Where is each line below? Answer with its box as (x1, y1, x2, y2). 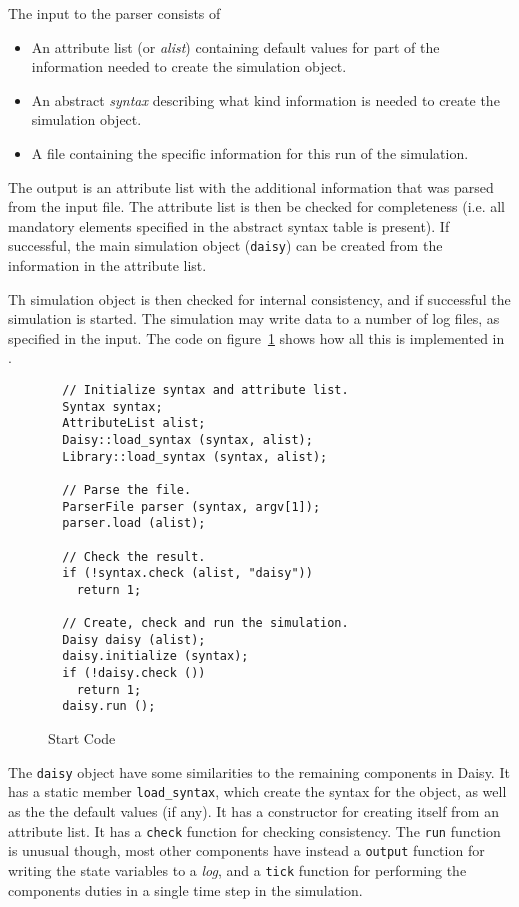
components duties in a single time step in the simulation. (8, 879, 363, 900)
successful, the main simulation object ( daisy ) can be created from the (8, 235, 443, 256)
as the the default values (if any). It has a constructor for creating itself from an (8, 801, 499, 821)
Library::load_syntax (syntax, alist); (62, 449, 328, 464)
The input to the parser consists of (8, 3, 221, 23)
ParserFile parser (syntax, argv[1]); (62, 499, 321, 514)
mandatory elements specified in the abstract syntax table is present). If (8, 215, 450, 236)
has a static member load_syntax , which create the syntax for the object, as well (8, 781, 507, 802)
